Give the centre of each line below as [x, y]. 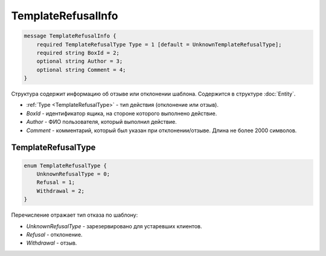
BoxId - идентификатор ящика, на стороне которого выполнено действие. [122, 113]
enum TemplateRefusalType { [65, 165]
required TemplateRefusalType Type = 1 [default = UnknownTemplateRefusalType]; [159, 44]
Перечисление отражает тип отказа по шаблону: [75, 215]
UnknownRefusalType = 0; [73, 174]
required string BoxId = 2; [78, 53]
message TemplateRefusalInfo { [70, 36]
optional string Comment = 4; [81, 70]
